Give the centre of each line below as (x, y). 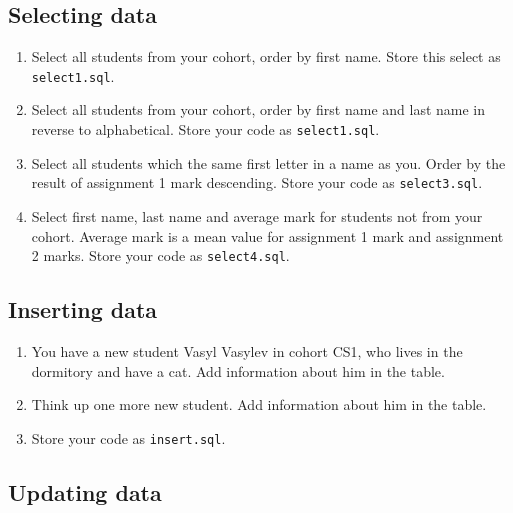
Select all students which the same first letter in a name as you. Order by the (268, 162)
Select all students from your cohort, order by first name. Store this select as (266, 56)
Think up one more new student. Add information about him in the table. (259, 404)
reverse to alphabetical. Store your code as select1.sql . (205, 129)
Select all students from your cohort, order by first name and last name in (258, 109)
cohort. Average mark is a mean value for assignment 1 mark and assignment (267, 235)
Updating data (85, 491)
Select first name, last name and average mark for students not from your (257, 215)
